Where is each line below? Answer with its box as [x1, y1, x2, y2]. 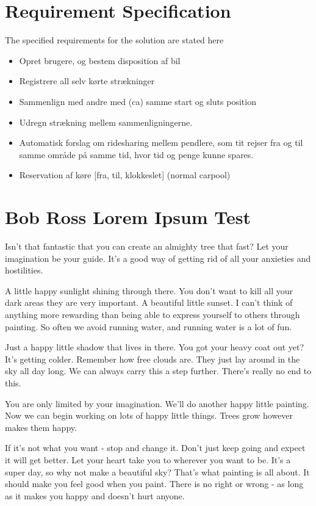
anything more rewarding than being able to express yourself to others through [5, 308, 300, 320]
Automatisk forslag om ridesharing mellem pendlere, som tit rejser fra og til [19, 136, 303, 149]
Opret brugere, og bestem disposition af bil [19, 54, 181, 67]
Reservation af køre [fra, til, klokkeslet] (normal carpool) [19, 168, 231, 181]
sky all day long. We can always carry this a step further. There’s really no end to [5, 364, 312, 377]
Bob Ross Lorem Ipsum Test [5, 204, 251, 230]
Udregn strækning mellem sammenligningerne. [19, 115, 193, 128]
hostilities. [5, 264, 43, 276]
